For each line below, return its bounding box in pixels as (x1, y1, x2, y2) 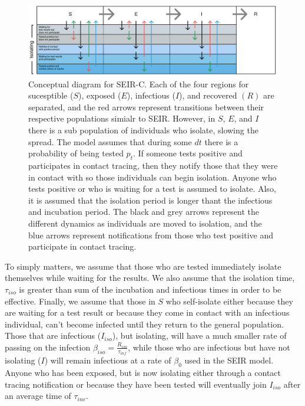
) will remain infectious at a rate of (44, 354, 171, 366)
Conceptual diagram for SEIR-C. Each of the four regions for (28, 77, 249, 90)
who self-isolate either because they (165, 294, 293, 307)
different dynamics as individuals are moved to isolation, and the (28, 217, 262, 229)
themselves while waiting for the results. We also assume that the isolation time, (5, 271, 295, 284)
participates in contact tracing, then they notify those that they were (28, 159, 278, 172)
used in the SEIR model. (184, 354, 274, 366)
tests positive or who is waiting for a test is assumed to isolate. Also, (28, 182, 276, 195)
